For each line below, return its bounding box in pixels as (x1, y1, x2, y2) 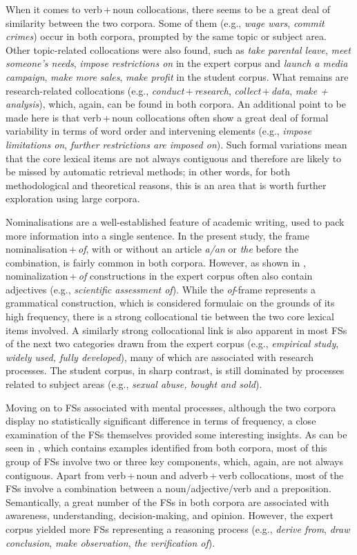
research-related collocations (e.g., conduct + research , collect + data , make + (6, 83, 328, 97)
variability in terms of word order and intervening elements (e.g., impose (6, 124, 311, 138)
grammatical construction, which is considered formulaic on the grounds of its (6, 295, 335, 310)
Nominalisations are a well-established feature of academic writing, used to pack (6, 214, 345, 228)
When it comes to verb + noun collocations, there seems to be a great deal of (6, 2, 331, 16)
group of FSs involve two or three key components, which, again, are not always (6, 454, 344, 468)
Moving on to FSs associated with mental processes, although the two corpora (6, 400, 336, 414)
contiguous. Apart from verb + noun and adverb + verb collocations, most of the (6, 467, 344, 482)
